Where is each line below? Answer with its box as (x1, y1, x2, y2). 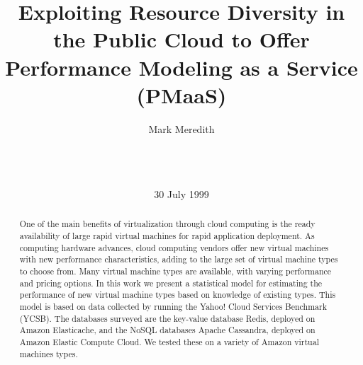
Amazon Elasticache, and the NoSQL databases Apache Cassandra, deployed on (19, 324, 315, 336)
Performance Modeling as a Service (5, 52, 358, 81)
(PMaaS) (136, 80, 227, 109)
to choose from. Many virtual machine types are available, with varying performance (19, 265, 332, 277)
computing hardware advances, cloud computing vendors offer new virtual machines (19, 241, 329, 253)
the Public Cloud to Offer (53, 25, 310, 54)
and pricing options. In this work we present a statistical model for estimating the (19, 277, 323, 289)
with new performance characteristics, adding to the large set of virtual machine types (19, 253, 338, 265)
